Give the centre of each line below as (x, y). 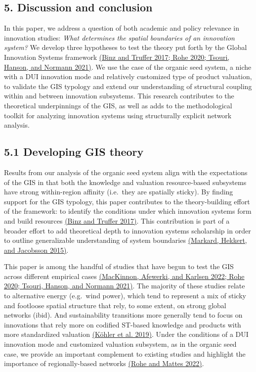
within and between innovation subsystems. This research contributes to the (119, 96)
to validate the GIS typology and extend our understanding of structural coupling (128, 86)
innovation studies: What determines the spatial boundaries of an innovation (119, 37)
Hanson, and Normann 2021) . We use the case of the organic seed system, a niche (128, 67)
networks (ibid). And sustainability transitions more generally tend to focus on (123, 315)
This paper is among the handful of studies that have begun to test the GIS (119, 266)
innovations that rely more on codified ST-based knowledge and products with (123, 324)
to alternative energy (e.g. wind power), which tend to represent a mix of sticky (125, 296)
